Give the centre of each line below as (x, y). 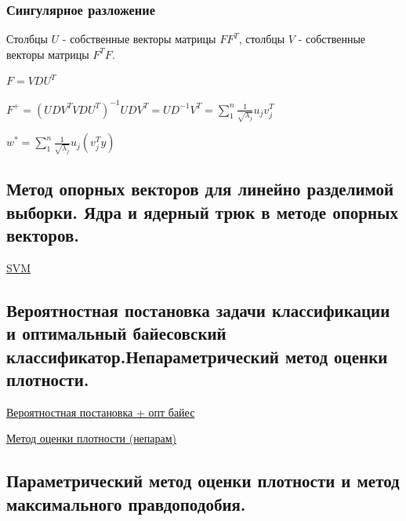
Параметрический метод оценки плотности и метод (203, 481)
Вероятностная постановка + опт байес (101, 412)
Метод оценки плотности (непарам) (92, 438)
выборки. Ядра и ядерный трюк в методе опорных (203, 211)
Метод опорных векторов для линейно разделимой (200, 189)
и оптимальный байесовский (116, 333)
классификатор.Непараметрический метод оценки (197, 356)
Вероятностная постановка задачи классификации (198, 310)
